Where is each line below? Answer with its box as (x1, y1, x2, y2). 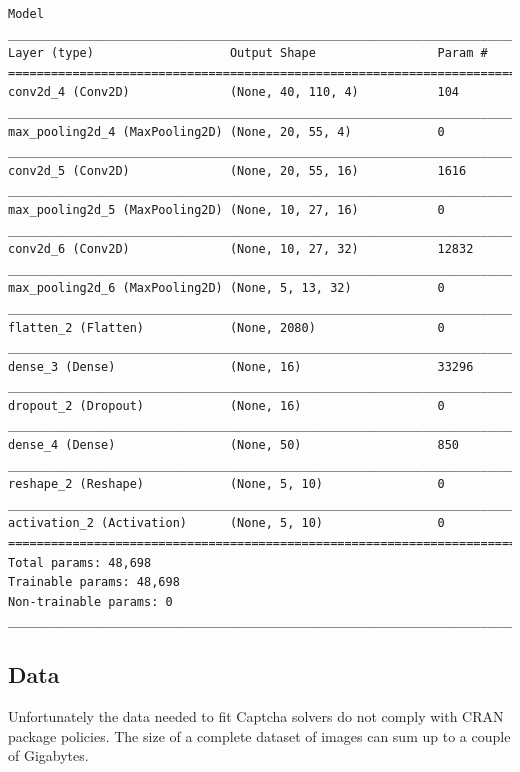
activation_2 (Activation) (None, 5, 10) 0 (8, 516, 445, 531)
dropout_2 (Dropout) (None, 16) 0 (8, 398, 445, 413)
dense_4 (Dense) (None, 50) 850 (8, 438, 460, 453)
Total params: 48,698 (8, 555, 152, 570)
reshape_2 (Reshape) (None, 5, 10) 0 (8, 477, 445, 492)
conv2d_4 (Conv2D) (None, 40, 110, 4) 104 (8, 85, 460, 100)
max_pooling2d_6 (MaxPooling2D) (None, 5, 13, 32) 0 (8, 281, 445, 296)
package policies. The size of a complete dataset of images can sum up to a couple (8, 725, 511, 746)
